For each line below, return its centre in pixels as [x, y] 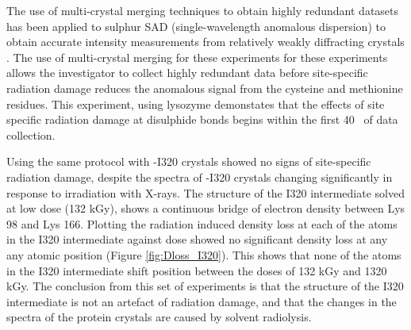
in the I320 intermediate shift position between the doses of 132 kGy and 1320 [197, 270]
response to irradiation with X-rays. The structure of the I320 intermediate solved [205, 192]
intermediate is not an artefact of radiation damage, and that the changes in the [202, 301]
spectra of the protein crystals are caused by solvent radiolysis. [159, 317]
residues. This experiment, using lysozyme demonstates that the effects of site [196, 104]
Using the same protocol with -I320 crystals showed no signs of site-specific [189, 161]
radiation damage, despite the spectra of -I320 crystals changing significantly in [200, 177]
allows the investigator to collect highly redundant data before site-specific [187, 73]
